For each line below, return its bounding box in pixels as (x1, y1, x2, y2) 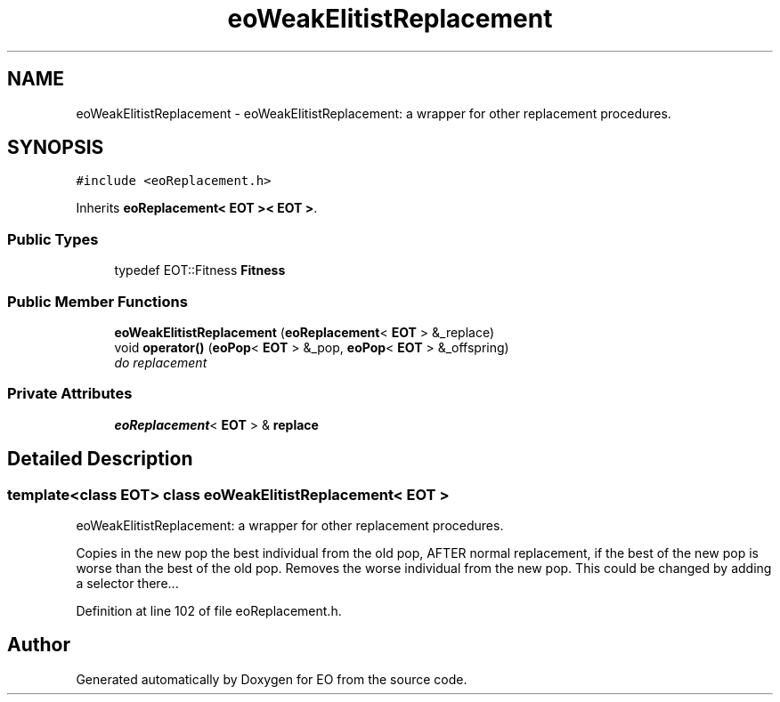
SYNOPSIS (7, 136, 104, 159)
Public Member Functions (7, 292, 188, 311)
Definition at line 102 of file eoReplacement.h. (76, 602, 342, 618)
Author (7, 633, 70, 657)
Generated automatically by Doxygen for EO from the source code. (76, 671, 467, 687)
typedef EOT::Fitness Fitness (114, 262, 286, 278)
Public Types (7, 230, 99, 248)
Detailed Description (7, 448, 193, 471)
